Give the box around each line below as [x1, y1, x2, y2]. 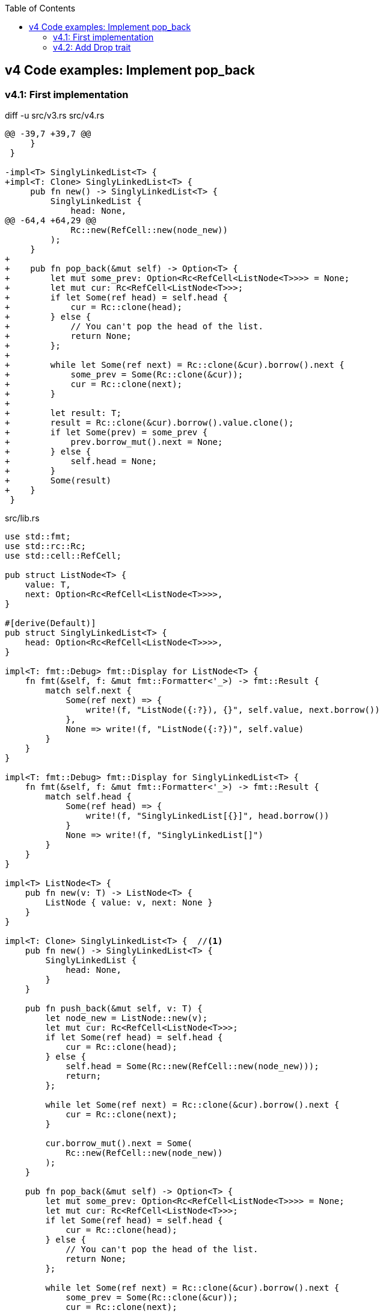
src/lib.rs [5, 513, 40, 524]
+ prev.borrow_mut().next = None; [5, 437, 223, 447]
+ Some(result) [5, 476, 112, 486]
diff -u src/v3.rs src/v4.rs [5, 110, 105, 121]
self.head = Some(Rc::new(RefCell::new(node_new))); [66, 1061, 319, 1072]
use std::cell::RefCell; [5, 551, 121, 561]
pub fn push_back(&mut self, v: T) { [25, 1004, 203, 1014]
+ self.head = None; [5, 456, 157, 467]
